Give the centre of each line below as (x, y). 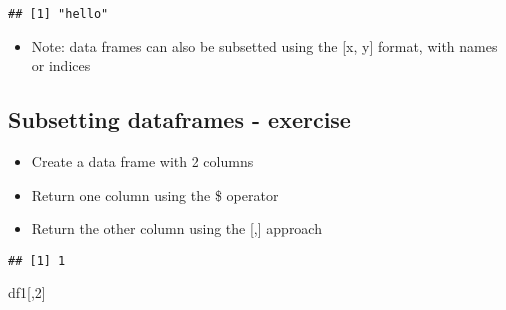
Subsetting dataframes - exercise (179, 119)
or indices (61, 65)
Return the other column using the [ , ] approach (176, 228)
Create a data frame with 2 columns (142, 161)
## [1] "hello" (58, 14)
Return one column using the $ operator (155, 194)
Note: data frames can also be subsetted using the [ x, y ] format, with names (264, 45)
